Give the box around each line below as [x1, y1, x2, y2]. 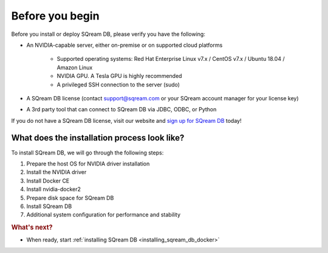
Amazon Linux [56, 64, 93, 71]
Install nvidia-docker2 [26, 185, 81, 193]
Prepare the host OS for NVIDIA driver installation [26, 160, 150, 167]
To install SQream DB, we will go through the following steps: [11, 149, 164, 156]
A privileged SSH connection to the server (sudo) [56, 81, 180, 88]
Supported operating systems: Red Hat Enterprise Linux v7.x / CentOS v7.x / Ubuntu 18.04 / [56, 55, 285, 63]
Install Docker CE [26, 177, 70, 184]
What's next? [11, 223, 53, 232]
